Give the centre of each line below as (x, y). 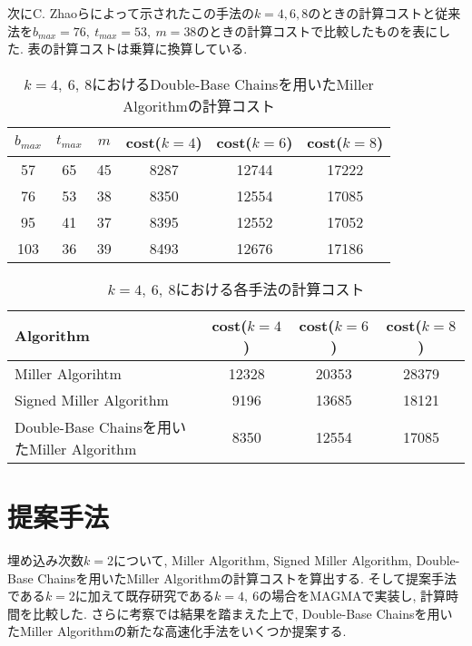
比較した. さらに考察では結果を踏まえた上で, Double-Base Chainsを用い (242, 613)
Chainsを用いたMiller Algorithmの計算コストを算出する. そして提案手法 (247, 577)
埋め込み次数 (45, 559)
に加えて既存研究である (144, 596)
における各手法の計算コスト (270, 289)
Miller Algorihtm (68, 373)
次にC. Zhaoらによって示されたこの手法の (131, 13)
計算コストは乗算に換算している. (150, 49)
